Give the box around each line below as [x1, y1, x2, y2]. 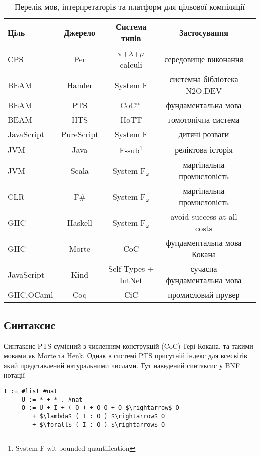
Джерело [64, 26, 96, 38]
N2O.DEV [186, 85, 222, 96]
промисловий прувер [168, 289, 240, 301]
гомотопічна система [168, 114, 240, 125]
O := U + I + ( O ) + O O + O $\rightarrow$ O [21, 404, 179, 412]
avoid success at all [170, 211, 237, 223]
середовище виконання [164, 53, 243, 65]
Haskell [67, 216, 92, 228]
